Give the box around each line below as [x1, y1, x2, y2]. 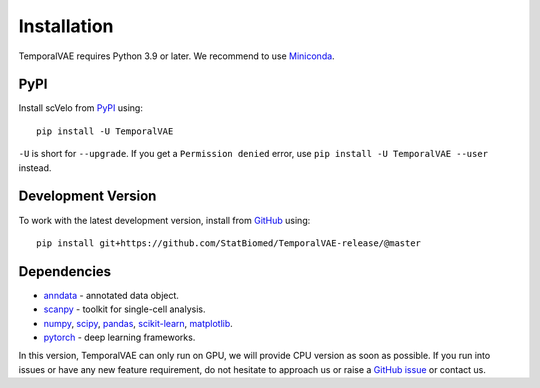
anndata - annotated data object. [43, 289, 180, 301]
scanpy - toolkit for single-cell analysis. [43, 303, 206, 315]
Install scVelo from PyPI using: [18, 102, 144, 114]
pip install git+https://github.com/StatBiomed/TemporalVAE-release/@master [36, 237, 422, 249]
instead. [18, 161, 52, 174]
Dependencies [18, 263, 112, 280]
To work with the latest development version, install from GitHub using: [18, 214, 311, 226]
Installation [18, 15, 114, 37]
